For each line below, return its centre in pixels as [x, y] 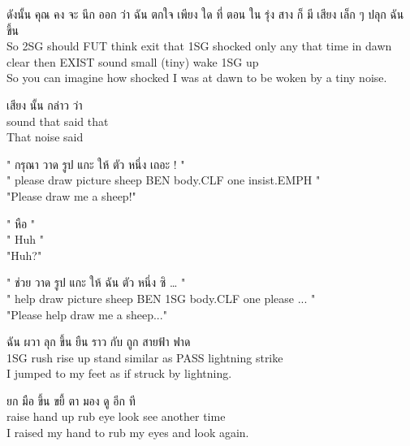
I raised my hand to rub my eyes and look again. [128, 433]
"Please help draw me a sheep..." [87, 314]
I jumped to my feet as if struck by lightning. [119, 373]
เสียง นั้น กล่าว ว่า [45, 104]
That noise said [45, 137]
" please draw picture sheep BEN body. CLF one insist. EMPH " [164, 180]
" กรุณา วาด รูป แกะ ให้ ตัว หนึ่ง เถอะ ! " [96, 164]
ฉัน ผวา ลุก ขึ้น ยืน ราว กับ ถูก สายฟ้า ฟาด [99, 342]
